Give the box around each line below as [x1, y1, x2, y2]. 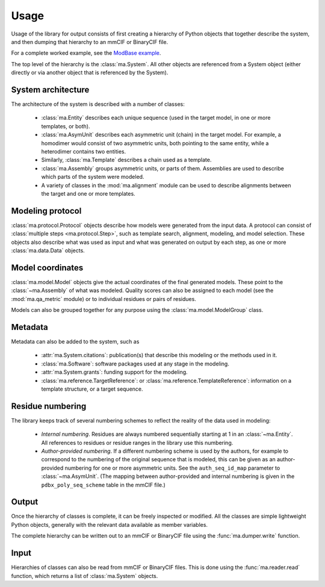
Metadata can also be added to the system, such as [11, 338, 140, 345]
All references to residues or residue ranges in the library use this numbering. [41, 439, 234, 446]
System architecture [11, 84, 90, 95]
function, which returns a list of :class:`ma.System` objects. [11, 572, 158, 579]
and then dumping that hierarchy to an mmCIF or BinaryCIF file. [11, 38, 169, 45]
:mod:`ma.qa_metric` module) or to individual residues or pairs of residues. [11, 295, 197, 302]
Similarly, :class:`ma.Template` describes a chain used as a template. [41, 157, 212, 164]
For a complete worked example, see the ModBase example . [11, 49, 161, 57]
